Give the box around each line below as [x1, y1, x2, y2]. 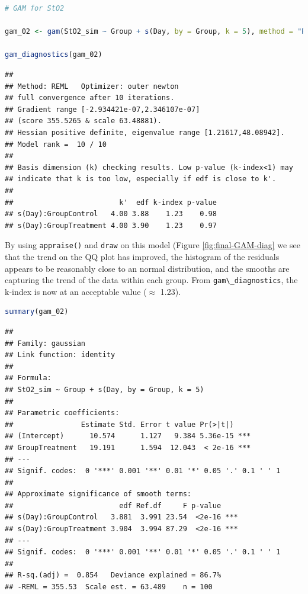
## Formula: [5, 374, 52, 383]
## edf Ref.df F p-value [5, 501, 222, 510]
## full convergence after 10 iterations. [5, 94, 175, 102]
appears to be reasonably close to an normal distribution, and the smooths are [5, 262, 290, 274]
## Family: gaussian [5, 339, 86, 348]
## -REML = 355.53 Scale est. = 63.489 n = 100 [5, 583, 213, 592]
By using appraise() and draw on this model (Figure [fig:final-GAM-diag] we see [5, 239, 300, 251]
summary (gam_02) [5, 307, 69, 316]
